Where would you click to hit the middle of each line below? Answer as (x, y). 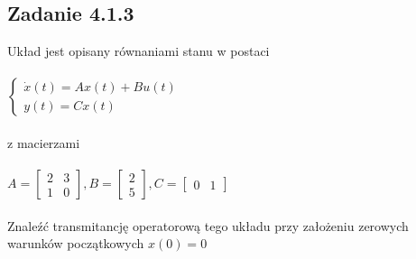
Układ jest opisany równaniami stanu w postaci (139, 51)
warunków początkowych (76, 243)
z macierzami (44, 142)
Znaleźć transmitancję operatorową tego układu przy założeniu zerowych (208, 225)
